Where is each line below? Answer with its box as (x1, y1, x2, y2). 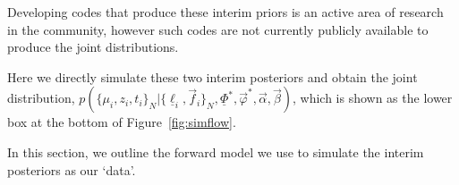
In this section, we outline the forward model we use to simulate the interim (7, 142, 424, 161)
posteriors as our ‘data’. (7, 160, 136, 179)
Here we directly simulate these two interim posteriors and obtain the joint (7, 67, 418, 86)
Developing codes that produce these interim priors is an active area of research (7, 3, 444, 21)
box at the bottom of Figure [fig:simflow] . (7, 113, 236, 131)
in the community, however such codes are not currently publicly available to (7, 20, 429, 38)
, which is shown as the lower (292, 88, 453, 107)
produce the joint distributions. (7, 38, 179, 56)
